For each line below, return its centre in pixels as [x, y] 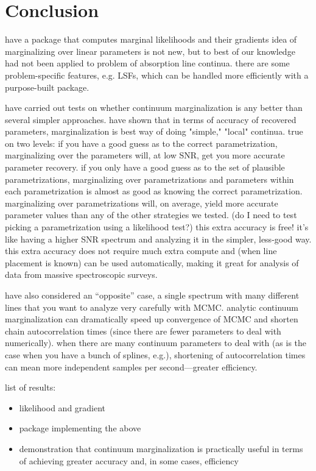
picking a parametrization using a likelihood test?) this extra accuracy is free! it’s [157, 227]
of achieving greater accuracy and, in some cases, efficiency [129, 460]
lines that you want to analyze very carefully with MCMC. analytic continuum [152, 307]
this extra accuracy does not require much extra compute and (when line [141, 251]
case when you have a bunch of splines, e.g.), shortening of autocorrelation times [155, 354]
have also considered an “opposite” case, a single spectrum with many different [152, 295]
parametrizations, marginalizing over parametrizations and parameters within [149, 179]
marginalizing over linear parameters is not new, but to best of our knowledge [150, 51]
